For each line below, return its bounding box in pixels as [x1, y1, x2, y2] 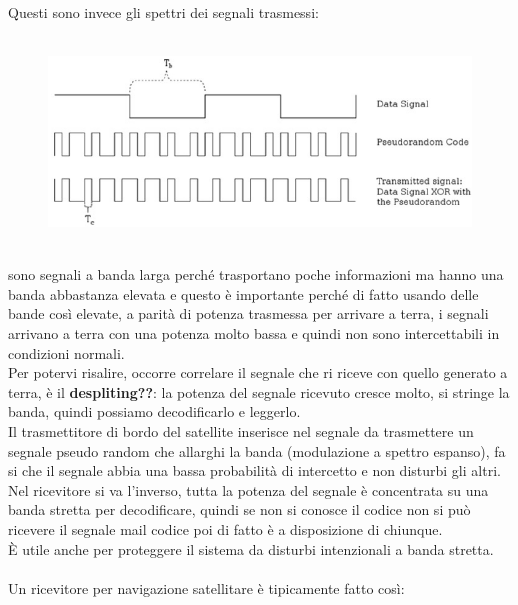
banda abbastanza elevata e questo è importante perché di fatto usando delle [8, 283, 479, 304]
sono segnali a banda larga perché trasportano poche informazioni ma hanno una [8, 264, 504, 285]
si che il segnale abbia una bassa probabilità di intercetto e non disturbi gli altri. [8, 460, 501, 481]
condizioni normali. [8, 342, 125, 363]
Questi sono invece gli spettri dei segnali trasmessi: [8, 2, 319, 22]
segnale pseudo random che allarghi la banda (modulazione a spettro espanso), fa [8, 440, 506, 461]
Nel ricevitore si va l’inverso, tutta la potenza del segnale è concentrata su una [8, 479, 489, 500]
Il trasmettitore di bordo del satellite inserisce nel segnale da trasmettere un [8, 420, 474, 441]
